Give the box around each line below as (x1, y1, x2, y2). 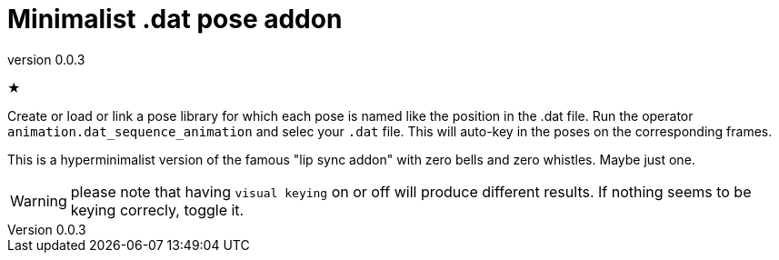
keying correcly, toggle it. (70, 200, 245, 219)
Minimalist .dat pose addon (7, 4, 343, 35)
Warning (10, 191, 67, 210)
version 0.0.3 (7, 51, 85, 67)
